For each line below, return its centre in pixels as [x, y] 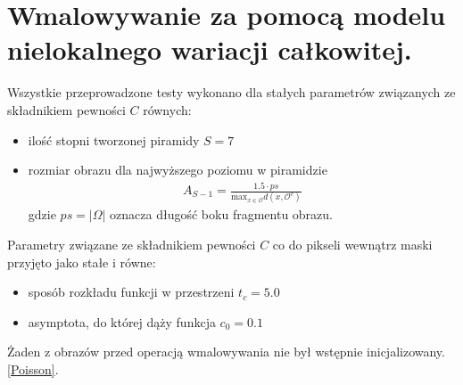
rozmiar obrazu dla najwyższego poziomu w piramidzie [178, 170]
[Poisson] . [33, 369]
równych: [167, 109]
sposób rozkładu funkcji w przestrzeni [131, 292]
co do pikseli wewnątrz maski [352, 244]
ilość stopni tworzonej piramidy [114, 139]
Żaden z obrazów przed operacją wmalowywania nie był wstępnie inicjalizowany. [226, 352]
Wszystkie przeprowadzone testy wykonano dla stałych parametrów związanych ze [231, 92]
